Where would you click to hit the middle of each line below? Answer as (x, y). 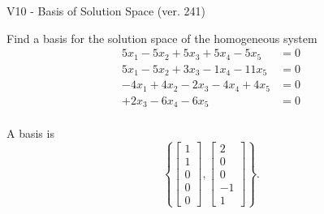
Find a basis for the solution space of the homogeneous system (162, 38)
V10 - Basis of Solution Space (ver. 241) (106, 11)
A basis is (30, 133)
